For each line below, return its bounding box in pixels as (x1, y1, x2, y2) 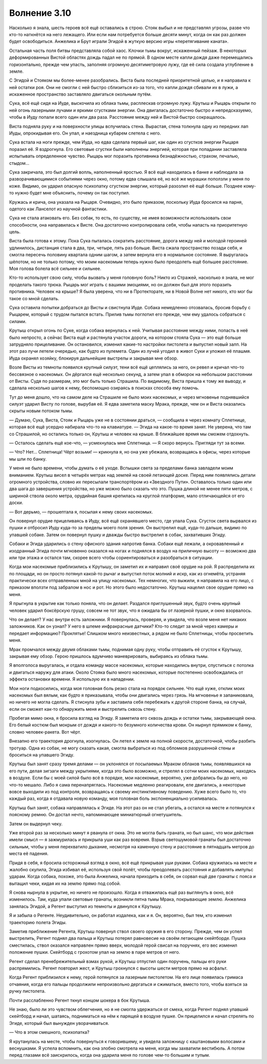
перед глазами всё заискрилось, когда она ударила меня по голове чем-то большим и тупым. (9, 1052, 210, 1058)
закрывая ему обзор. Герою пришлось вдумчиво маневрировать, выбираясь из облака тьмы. (9, 653, 209, 659)
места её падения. (9, 851, 49, 857)
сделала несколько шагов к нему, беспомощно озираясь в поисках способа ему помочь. (9, 385, 200, 391)
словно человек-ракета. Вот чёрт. (9, 729, 81, 735)
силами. (9, 318, 27, 324)
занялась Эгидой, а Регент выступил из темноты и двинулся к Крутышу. (9, 903, 162, 909)
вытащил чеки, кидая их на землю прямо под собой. (9, 880, 121, 886)
